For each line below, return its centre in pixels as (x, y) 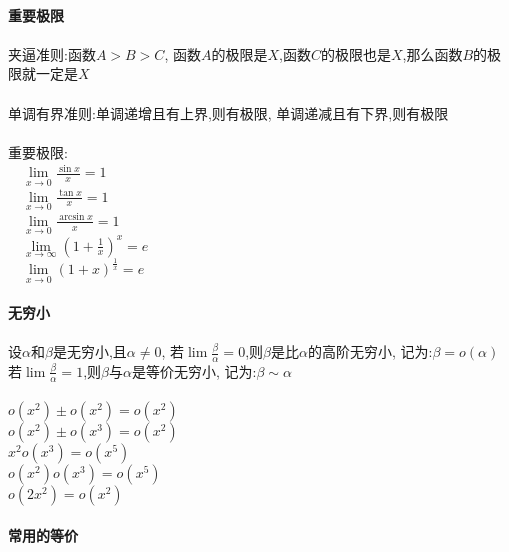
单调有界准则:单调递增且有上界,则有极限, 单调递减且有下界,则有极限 (228, 112)
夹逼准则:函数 (52, 53)
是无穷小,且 (89, 351)
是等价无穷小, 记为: (194, 370)
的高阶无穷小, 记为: (370, 351)
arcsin (72, 217)
